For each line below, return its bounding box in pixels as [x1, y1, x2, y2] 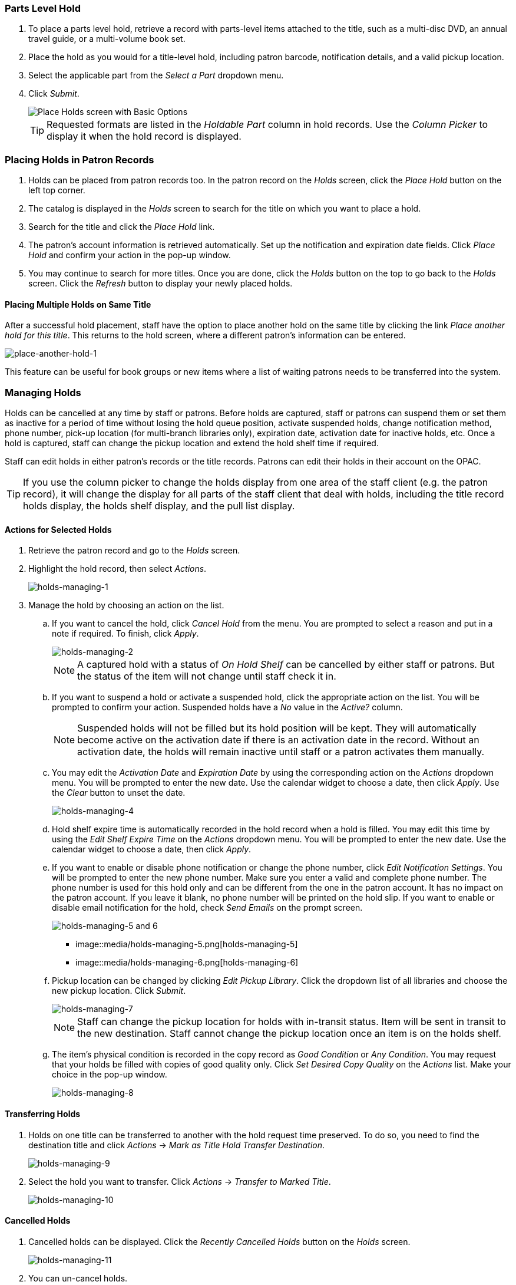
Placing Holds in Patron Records [5, 153, 154, 166]
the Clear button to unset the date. [52, 788, 186, 798]
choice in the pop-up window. [52, 1069, 167, 1080]
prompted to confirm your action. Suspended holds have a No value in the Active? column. [52, 702, 403, 713]
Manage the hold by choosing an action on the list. [28, 600, 224, 611]
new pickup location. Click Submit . [52, 986, 186, 996]
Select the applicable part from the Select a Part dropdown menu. [28, 70, 284, 81]
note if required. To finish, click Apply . [52, 628, 199, 639]
